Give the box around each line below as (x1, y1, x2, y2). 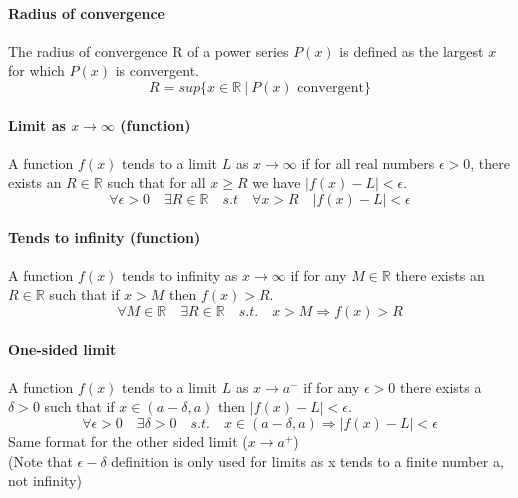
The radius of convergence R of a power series (8, 40, 289, 61)
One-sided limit (8, 338, 117, 359)
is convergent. (115, 60, 199, 81)
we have (252, 172, 301, 193)
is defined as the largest (339, 40, 484, 61)
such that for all (107, 172, 206, 193)
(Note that (8, 450, 73, 471)
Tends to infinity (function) (8, 226, 201, 247)
